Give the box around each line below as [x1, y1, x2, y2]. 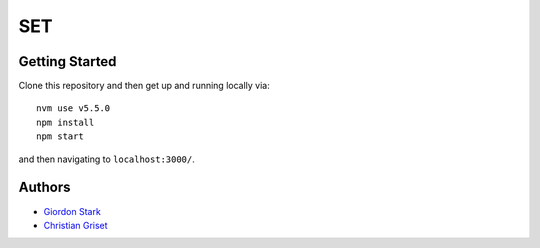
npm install [36, 116, 95, 128]
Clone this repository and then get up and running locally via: [18, 80, 270, 92]
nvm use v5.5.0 [36, 103, 111, 114]
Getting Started [18, 53, 117, 70]
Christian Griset [43, 219, 109, 231]
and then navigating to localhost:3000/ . [18, 153, 195, 165]
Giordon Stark [43, 205, 102, 217]
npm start [36, 131, 84, 142]
